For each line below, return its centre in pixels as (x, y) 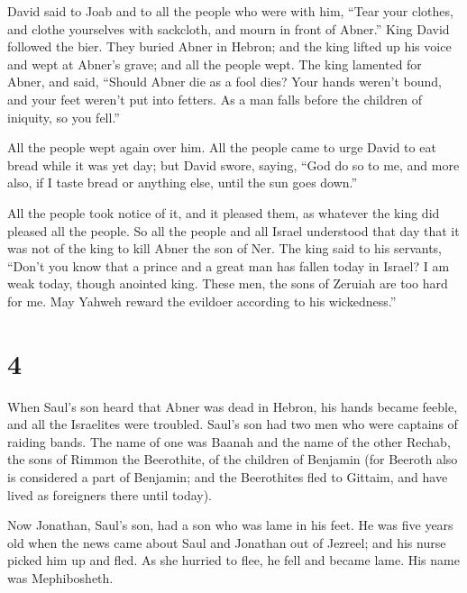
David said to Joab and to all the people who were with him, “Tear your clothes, (230, 11)
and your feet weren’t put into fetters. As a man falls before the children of (215, 99)
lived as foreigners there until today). (110, 494)
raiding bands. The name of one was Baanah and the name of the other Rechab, (229, 441)
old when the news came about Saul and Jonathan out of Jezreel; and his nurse (227, 542)
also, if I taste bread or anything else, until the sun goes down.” (183, 182)
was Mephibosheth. (60, 577)
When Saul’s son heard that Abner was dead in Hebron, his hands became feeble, (233, 406)
